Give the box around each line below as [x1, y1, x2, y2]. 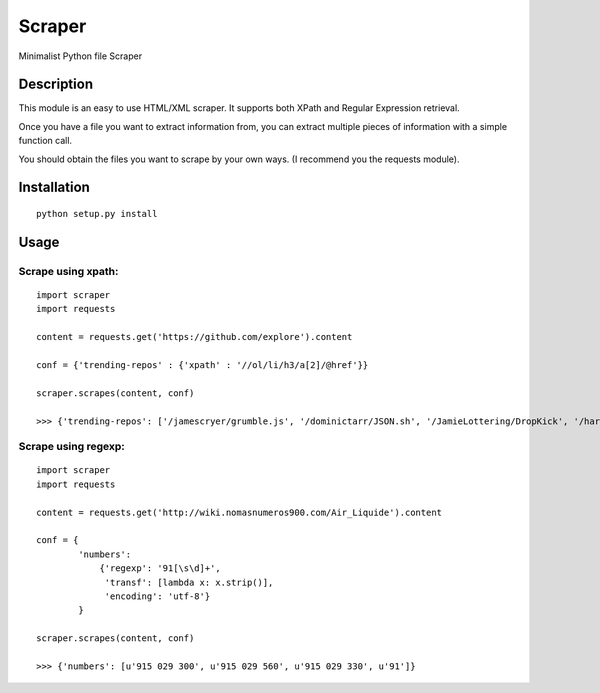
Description [18, 76, 94, 93]
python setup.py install [36, 208, 158, 220]
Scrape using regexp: [18, 440, 125, 454]
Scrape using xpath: [18, 264, 119, 278]
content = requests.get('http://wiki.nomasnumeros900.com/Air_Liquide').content [36, 506, 443, 518]
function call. [18, 135, 73, 147]
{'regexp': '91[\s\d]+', [99, 563, 222, 574]
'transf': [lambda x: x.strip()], [104, 576, 274, 588]
